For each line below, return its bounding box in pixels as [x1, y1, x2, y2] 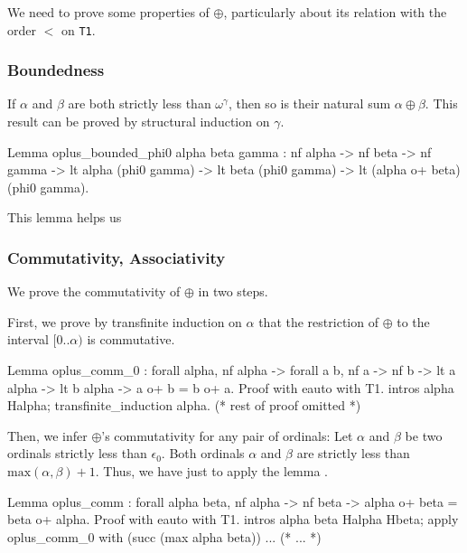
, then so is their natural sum [228, 94, 391, 113]
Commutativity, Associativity [7, 246, 226, 268]
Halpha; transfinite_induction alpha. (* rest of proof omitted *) [7, 396, 361, 415]
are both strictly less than [68, 94, 211, 113]
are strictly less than [296, 444, 410, 463]
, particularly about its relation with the [223, 3, 447, 21]
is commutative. [87, 330, 175, 349]
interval [7, 330, 49, 349]
